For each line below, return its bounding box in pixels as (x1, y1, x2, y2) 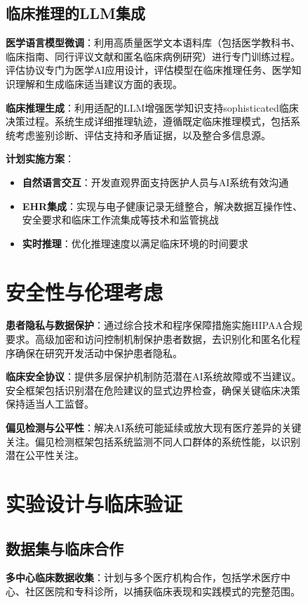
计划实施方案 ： (6, 151, 74, 166)
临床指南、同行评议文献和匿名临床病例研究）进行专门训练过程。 (6, 48, 300, 63)
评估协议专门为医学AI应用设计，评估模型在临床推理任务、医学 (6, 63, 292, 77)
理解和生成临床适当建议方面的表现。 (15, 76, 182, 91)
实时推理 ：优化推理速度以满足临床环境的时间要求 (22, 235, 248, 250)
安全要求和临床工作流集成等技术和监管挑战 (22, 212, 219, 227)
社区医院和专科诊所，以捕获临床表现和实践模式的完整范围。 (25, 583, 300, 598)
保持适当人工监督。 (6, 396, 94, 411)
